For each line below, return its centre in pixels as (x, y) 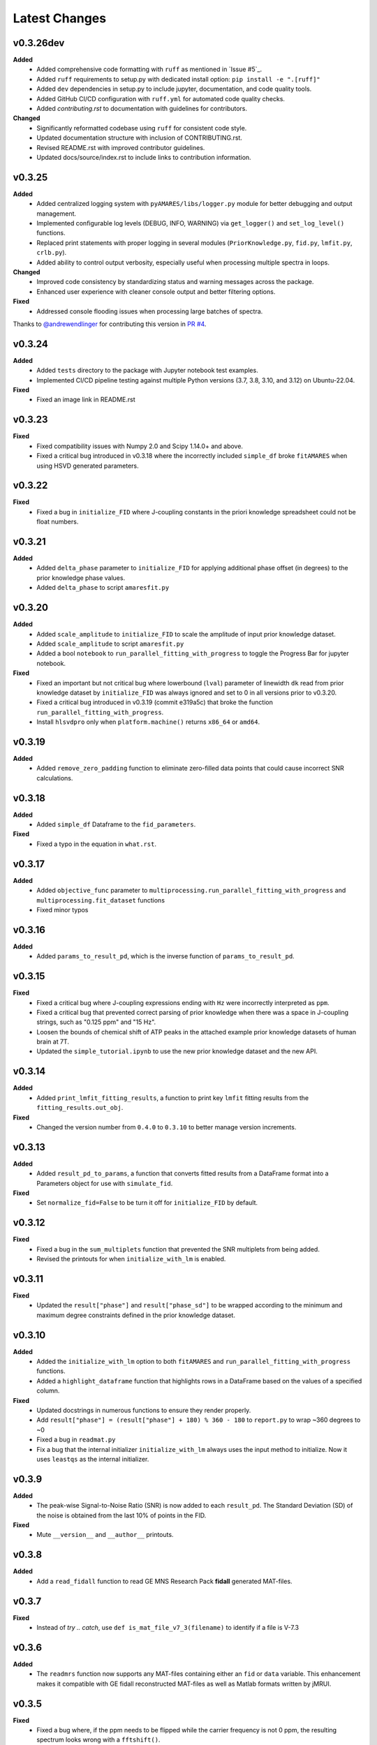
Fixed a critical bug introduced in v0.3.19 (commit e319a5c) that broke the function (155, 702)
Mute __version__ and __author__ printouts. (105, 1535)
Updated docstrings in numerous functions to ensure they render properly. (144, 1411)
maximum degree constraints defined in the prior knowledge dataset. (136, 1315)
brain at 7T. (53, 1042)
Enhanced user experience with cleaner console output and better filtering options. (156, 291)
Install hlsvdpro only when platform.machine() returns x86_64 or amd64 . (148, 722)
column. (48, 1391)
